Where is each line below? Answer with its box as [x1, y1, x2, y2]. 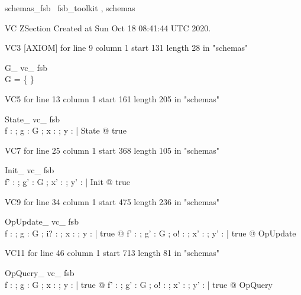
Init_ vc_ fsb [5, 164, 54, 176]
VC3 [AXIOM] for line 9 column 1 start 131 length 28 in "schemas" [5, 41, 248, 54]
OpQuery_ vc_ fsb [5, 266, 75, 278]
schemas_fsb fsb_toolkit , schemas [5, 2, 135, 14]
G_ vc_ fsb [5, 61, 48, 73]
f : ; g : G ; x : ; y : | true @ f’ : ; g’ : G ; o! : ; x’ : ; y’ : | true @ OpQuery [5, 278, 273, 290]
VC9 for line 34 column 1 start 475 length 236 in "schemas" [5, 195, 220, 208]
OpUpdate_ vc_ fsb [5, 215, 79, 228]
